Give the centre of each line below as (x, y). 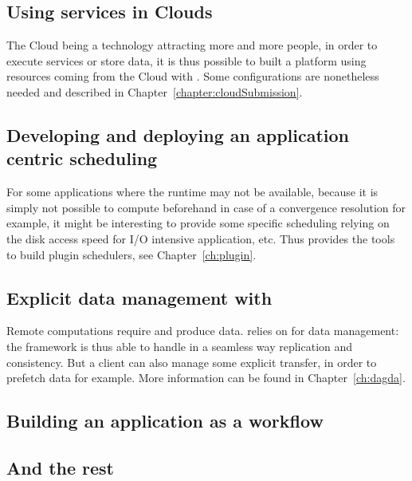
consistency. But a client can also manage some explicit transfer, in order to (192, 362)
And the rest (60, 467)
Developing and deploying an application (178, 134)
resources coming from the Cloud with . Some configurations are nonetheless (193, 76)
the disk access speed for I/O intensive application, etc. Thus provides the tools (201, 238)
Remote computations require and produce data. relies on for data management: (203, 331)
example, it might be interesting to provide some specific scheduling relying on (198, 223)
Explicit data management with (139, 297)
